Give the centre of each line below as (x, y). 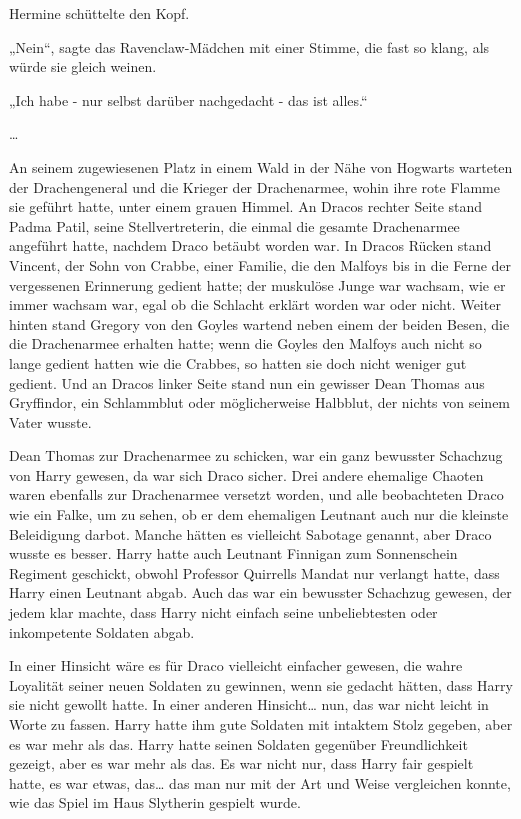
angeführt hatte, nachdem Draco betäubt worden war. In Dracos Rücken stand (250, 245)
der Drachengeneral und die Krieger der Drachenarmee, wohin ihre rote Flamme (254, 186)
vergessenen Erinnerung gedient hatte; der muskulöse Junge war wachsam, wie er (257, 284)
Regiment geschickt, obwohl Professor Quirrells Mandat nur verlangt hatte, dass (254, 572)
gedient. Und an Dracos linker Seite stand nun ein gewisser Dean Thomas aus (247, 382)
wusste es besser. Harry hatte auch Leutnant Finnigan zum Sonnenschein (233, 553)
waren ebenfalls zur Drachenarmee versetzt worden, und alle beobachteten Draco (256, 494)
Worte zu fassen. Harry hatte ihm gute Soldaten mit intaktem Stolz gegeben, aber (261, 724)
